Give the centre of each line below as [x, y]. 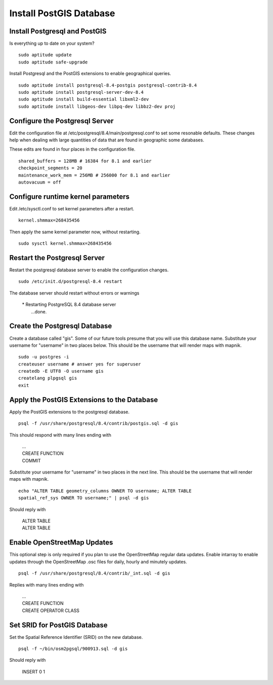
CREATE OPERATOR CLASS [51, 610]
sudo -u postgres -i [44, 357]
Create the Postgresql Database [61, 326]
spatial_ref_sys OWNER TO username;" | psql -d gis [84, 498]
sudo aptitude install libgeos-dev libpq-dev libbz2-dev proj [97, 106]
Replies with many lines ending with [47, 585]
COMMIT [32, 460]
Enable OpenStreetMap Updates [61, 543]
